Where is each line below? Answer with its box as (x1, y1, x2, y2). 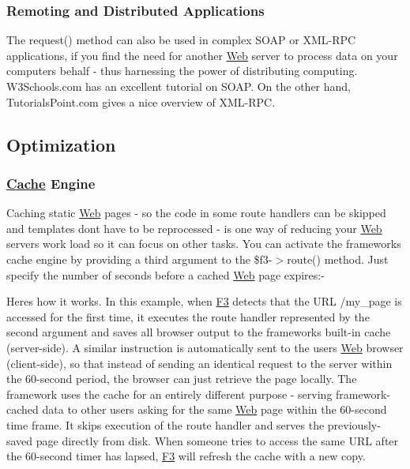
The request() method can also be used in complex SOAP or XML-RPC (6, 32, 356, 48)
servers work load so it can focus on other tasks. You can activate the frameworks (6, 235, 401, 252)
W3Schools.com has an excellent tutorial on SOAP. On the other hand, (6, 78, 352, 94)
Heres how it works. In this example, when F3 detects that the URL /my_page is (6, 293, 402, 310)
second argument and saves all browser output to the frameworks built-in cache (6, 324, 391, 340)
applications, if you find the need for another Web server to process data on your (6, 47, 398, 63)
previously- (327, 416, 381, 433)
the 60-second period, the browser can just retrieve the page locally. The (6, 370, 357, 387)
